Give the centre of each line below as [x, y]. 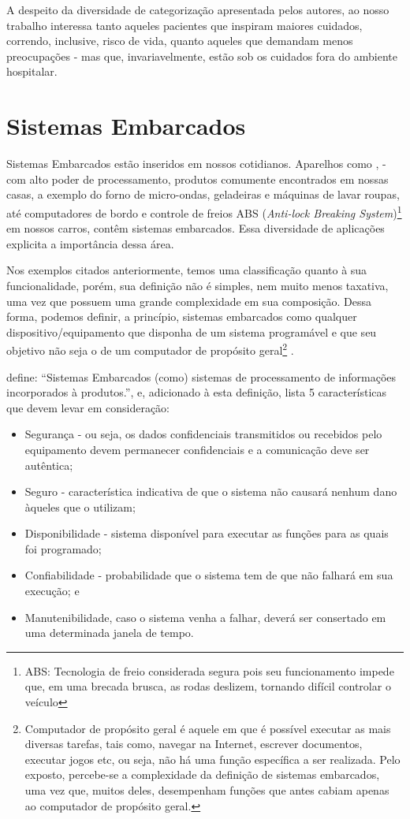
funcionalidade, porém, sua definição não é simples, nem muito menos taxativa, [198, 285]
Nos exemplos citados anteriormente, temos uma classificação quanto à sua [187, 270]
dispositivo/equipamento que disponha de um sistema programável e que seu [192, 331]
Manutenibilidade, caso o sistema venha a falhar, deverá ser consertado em [205, 617]
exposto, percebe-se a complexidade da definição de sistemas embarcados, [202, 774]
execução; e [52, 591]
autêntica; [49, 465]
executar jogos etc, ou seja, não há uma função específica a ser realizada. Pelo [212, 759]
